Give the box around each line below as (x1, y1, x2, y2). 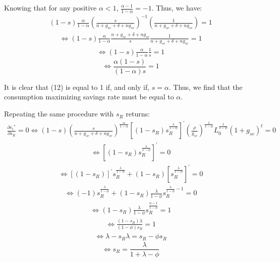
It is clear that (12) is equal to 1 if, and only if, (4, 81, 150, 92)
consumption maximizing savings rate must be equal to (4, 91, 174, 102)
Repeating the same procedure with (4, 108, 114, 119)
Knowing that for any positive (4, 3, 97, 13)
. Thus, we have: (151, 3, 202, 13)
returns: (126, 108, 150, 119)
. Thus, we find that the (169, 81, 243, 92)
